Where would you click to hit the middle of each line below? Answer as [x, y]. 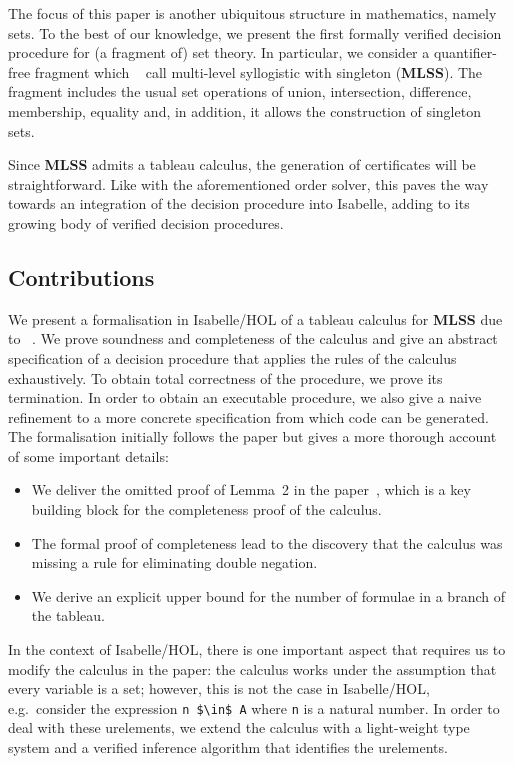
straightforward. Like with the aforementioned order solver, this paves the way [248, 183]
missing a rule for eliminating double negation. [174, 562]
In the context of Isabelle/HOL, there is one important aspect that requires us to [257, 649]
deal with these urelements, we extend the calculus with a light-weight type [239, 727]
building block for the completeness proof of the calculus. [206, 509]
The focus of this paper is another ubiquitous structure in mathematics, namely [252, 13]
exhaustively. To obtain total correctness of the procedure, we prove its [225, 377]
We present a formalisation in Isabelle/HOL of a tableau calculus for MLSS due [255, 318]
